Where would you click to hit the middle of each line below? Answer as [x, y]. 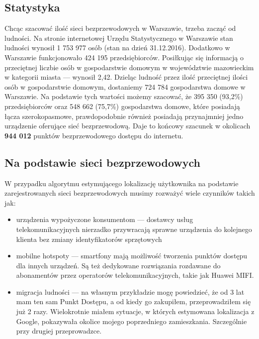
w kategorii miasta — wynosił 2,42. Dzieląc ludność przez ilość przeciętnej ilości [126, 77]
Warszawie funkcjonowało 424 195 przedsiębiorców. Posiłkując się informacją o [124, 57]
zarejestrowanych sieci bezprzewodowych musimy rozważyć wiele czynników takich [130, 193]
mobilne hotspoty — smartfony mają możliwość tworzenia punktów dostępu [132, 256]
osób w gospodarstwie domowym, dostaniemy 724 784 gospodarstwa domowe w [125, 86]
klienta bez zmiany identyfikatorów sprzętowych [89, 239]
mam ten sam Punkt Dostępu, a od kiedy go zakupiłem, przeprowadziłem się [133, 301]
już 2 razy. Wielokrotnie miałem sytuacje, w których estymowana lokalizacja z [135, 311]
